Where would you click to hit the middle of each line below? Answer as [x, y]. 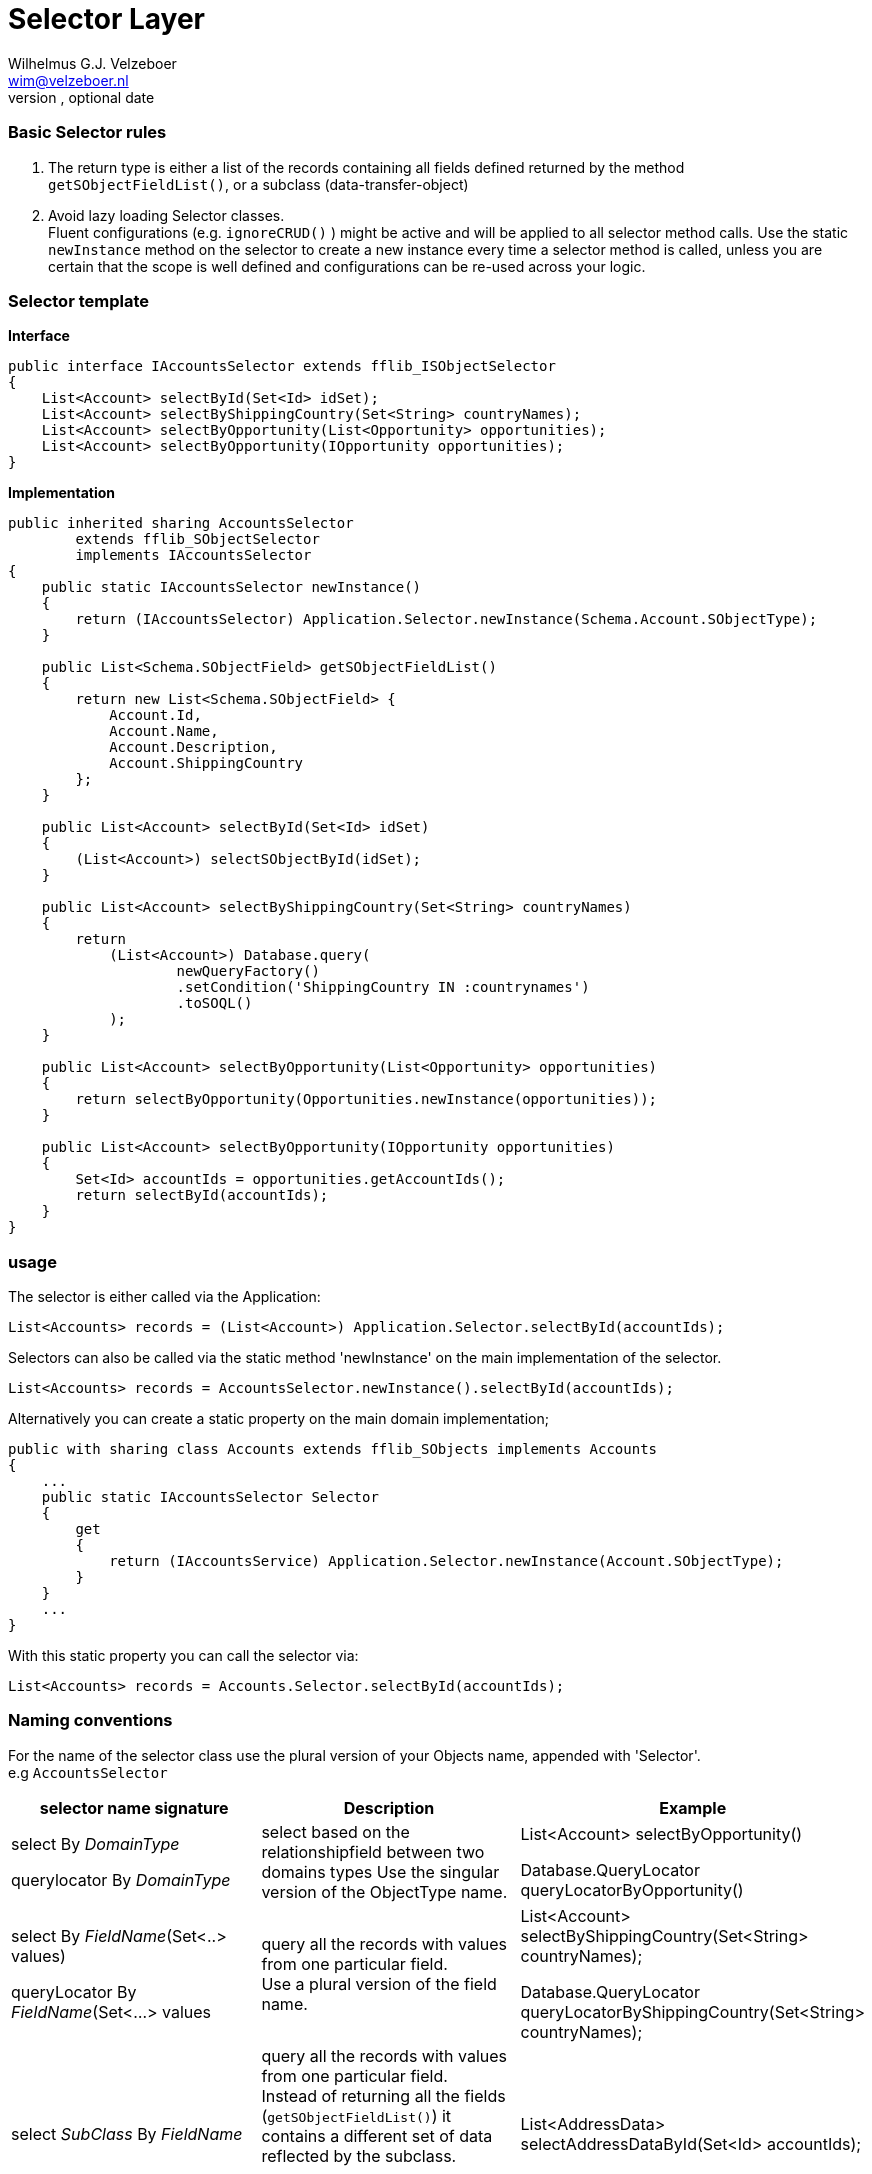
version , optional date [81, 97]
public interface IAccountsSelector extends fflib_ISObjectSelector [282, 366]
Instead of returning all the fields [383, 2095]
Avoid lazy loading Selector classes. [166, 215]
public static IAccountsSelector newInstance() [231, 587]
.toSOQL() [214, 1003]
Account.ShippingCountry [206, 763]
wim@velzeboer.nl [68, 80]
